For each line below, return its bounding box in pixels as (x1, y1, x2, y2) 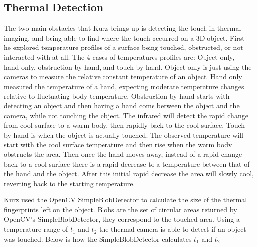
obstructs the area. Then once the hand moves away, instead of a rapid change (4, 148, 242, 159)
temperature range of (4, 224, 68, 234)
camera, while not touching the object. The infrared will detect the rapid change (4, 110, 248, 120)
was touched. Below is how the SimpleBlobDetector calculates (4, 233, 192, 244)
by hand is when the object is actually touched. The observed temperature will (4, 129, 243, 140)
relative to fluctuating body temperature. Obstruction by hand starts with (4, 91, 230, 101)
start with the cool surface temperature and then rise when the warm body (4, 139, 232, 149)
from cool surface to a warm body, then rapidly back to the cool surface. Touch (4, 120, 245, 130)
